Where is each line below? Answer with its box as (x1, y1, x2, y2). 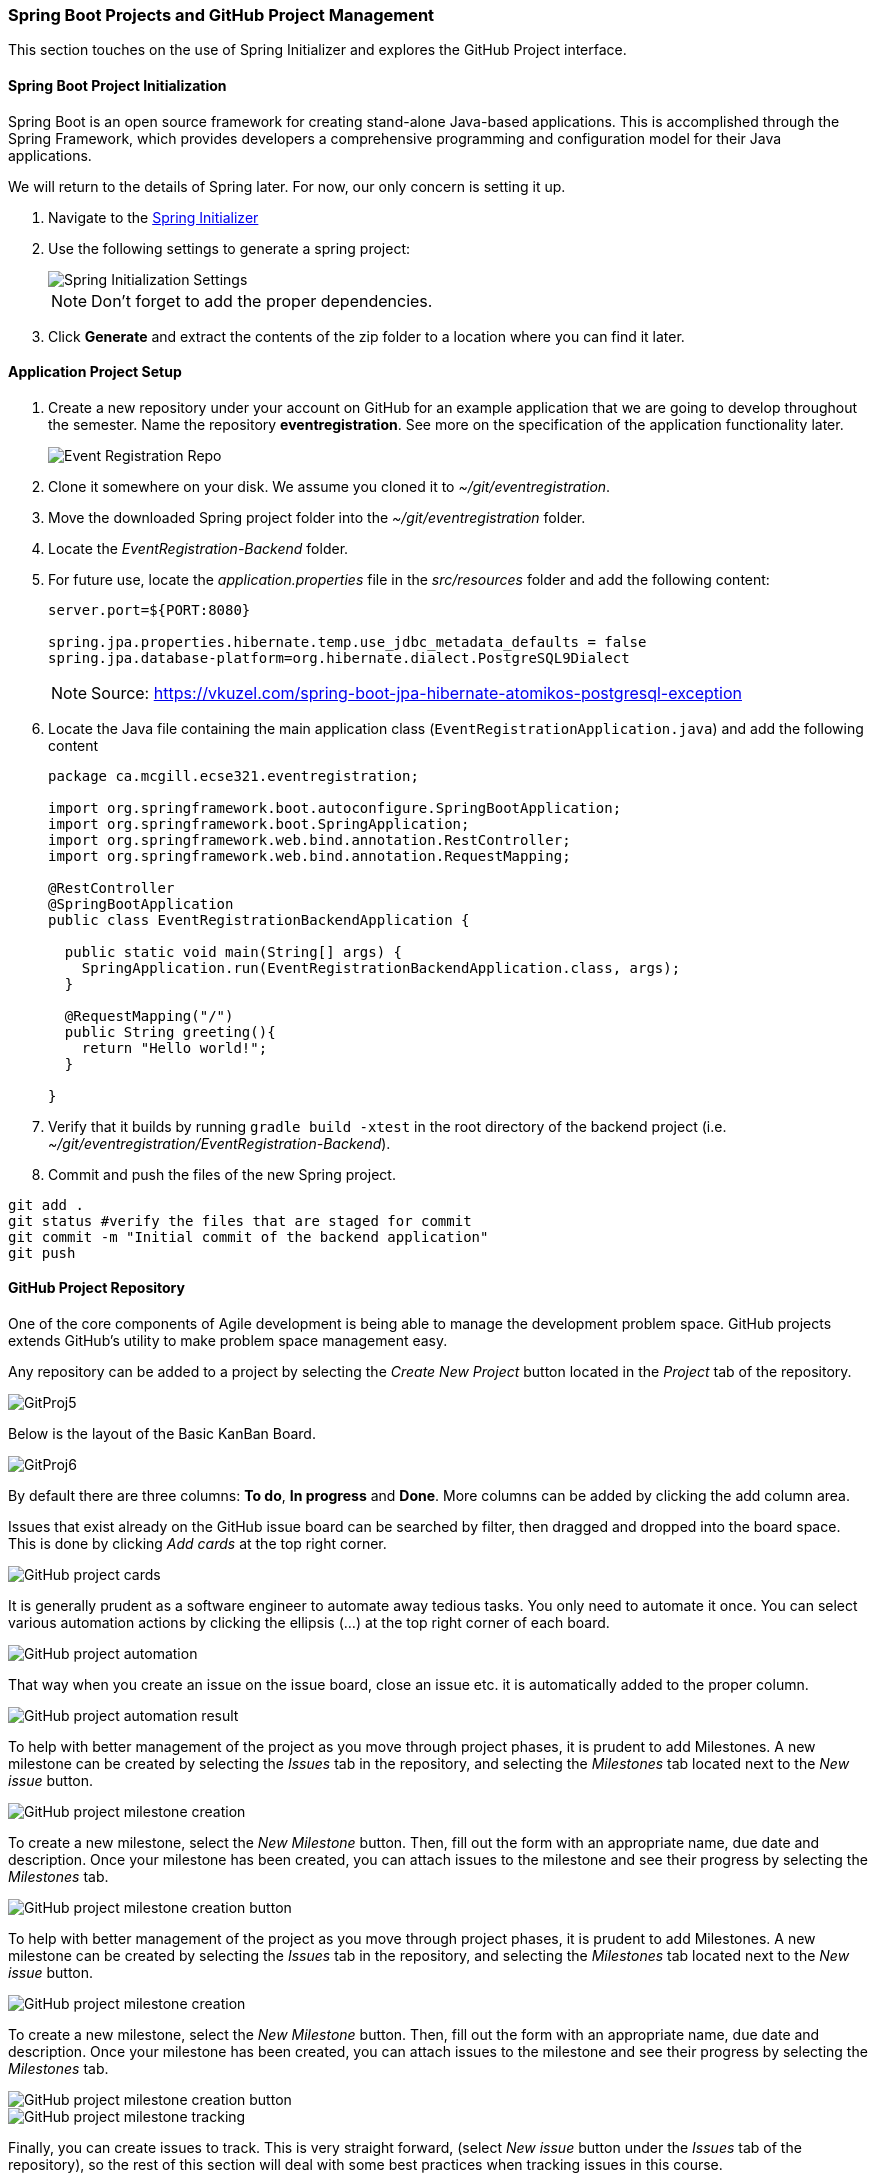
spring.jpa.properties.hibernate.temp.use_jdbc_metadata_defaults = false (48, 633, 647, 650)
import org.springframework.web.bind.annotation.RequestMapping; (48, 847, 571, 864)
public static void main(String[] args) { (64, 943, 403, 960)
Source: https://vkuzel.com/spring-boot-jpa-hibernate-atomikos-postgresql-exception (91, 682, 742, 703)
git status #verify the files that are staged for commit (8, 1212, 472, 1229)
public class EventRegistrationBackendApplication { (48, 911, 470, 928)
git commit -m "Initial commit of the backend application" (8, 1228, 489, 1245)
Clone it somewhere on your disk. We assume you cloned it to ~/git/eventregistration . (48, 477, 611, 495)
